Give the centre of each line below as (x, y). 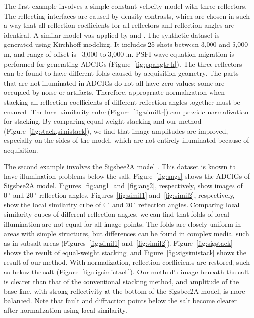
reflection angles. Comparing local (189, 204)
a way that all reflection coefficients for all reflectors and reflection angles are (119, 25)
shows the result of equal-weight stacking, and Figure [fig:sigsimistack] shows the (125, 252)
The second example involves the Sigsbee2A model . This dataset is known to (120, 166)
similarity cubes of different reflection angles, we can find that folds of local (116, 214)
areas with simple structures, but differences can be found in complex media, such (127, 233)
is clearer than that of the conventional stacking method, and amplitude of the (122, 281)
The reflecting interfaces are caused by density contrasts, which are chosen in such (127, 15)
